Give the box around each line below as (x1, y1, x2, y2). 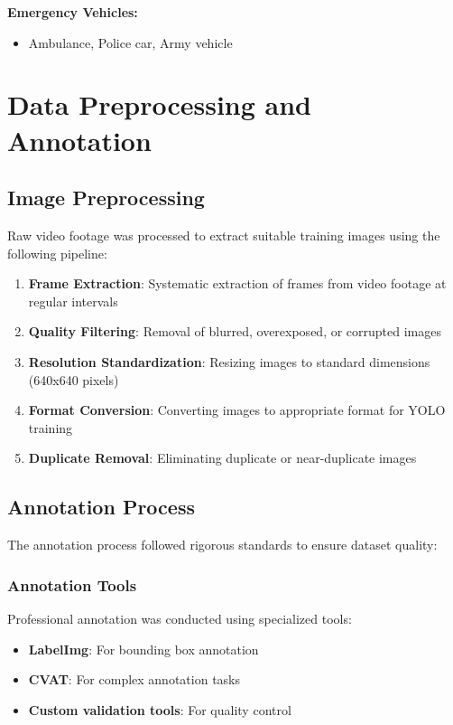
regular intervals (28, 291, 118, 310)
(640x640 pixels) (28, 370, 119, 389)
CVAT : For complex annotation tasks (28, 670, 241, 689)
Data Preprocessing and (7, 86, 312, 123)
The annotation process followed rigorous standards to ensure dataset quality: (7, 535, 438, 554)
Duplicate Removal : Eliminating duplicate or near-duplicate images (28, 448, 417, 467)
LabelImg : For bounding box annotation (28, 639, 259, 658)
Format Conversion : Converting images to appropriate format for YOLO (28, 400, 446, 419)
